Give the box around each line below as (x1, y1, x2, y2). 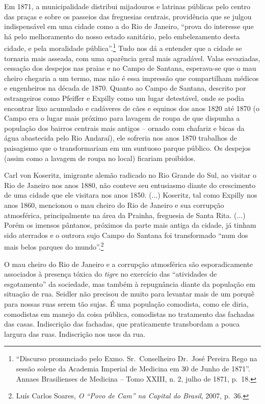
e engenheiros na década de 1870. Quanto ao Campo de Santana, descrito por (4, 83, 246, 93)
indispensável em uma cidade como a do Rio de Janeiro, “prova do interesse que (4, 21, 254, 32)
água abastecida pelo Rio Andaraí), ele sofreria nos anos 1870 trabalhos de (4, 132, 237, 143)
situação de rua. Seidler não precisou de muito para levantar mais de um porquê (4, 288, 254, 299)
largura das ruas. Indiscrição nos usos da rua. (4, 328, 146, 339)
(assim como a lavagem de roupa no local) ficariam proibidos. (4, 152, 196, 163)
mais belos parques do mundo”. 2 (4, 240, 104, 252)
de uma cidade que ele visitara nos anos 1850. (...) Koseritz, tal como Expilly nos (4, 190, 257, 200)
